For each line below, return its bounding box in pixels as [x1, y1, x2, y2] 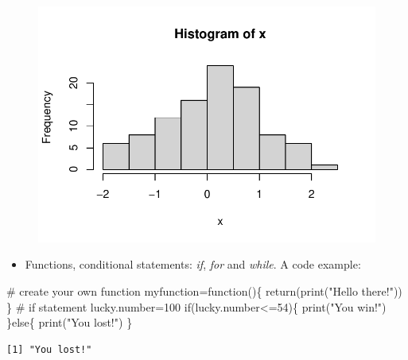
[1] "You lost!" [6, 343, 92, 355]
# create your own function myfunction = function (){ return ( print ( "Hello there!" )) [6, 282, 402, 299]
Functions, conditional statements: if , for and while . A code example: [25, 256, 361, 273]
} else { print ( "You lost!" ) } [6, 314, 133, 331]
